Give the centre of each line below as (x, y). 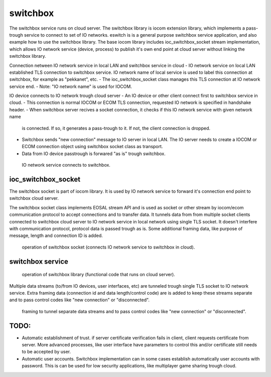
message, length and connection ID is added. (56, 235)
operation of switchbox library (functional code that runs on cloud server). (98, 275)
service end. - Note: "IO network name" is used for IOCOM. (71, 86)
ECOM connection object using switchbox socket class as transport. (92, 147)
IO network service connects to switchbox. (66, 165)
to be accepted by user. (46, 352)
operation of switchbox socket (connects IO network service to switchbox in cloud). (108, 247)
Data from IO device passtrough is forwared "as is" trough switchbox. (94, 154)
